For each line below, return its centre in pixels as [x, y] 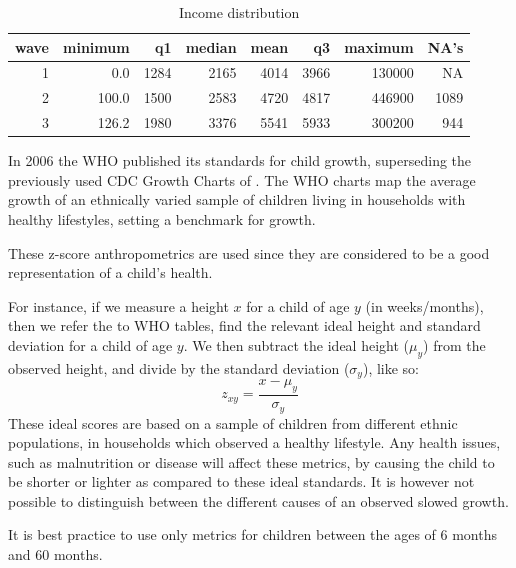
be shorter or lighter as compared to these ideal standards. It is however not [241, 481]
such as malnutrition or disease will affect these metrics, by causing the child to [251, 461]
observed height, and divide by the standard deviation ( [179, 367]
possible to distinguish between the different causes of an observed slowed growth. [258, 500]
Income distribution [239, 12]
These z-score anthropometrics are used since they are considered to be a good [249, 252]
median [211, 46]
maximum [379, 46]
